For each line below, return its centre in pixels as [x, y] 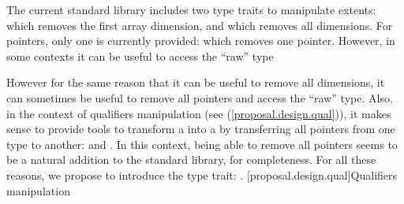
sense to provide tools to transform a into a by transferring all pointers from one [201, 129]
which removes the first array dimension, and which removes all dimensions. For [200, 25]
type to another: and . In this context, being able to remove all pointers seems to [202, 144]
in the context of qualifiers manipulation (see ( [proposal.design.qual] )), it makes [199, 113]
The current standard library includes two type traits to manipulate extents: [191, 9]
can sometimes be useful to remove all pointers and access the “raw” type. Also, [200, 97]
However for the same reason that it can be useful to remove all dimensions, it [196, 82]
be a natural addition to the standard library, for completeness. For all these [191, 159]
